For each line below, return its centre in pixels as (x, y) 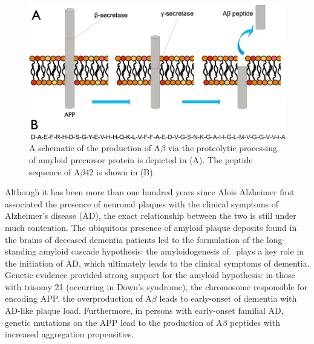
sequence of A (55, 171)
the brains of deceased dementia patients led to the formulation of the (135, 239)
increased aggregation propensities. (70, 334)
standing (21, 251)
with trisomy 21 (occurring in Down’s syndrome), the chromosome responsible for (156, 286)
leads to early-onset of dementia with (228, 298)
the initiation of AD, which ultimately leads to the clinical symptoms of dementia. (157, 263)
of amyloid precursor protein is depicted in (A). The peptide (141, 159)
